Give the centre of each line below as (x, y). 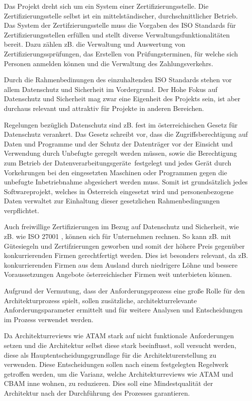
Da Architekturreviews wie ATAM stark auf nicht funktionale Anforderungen (119, 336)
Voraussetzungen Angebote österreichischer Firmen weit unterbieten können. (118, 274)
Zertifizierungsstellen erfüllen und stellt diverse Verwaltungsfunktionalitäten (117, 34)
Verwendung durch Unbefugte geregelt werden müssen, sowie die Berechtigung (120, 153)
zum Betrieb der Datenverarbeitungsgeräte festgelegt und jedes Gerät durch (118, 162)
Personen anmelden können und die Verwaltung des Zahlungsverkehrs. (109, 63)
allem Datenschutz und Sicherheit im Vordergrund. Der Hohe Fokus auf (111, 89)
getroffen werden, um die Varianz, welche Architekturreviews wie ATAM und (119, 374)
